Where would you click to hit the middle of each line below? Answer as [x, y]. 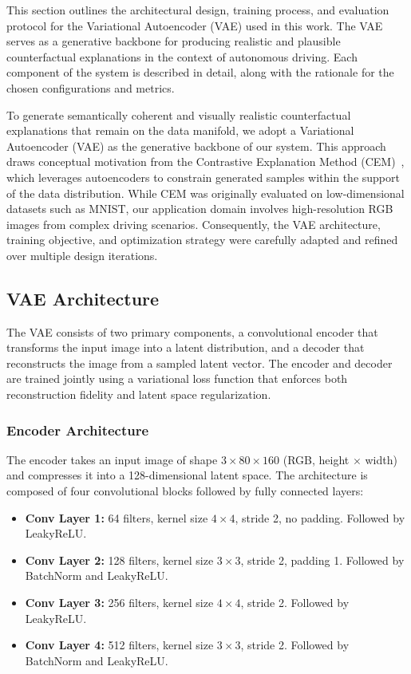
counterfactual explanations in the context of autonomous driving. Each [182, 56]
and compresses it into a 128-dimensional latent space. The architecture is [187, 475]
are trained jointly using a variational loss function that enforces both [177, 378]
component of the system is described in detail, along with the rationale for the [200, 72]
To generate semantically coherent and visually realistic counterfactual [179, 114]
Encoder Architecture [78, 430]
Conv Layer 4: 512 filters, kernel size [119, 645]
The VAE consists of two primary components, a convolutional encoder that [192, 331]
